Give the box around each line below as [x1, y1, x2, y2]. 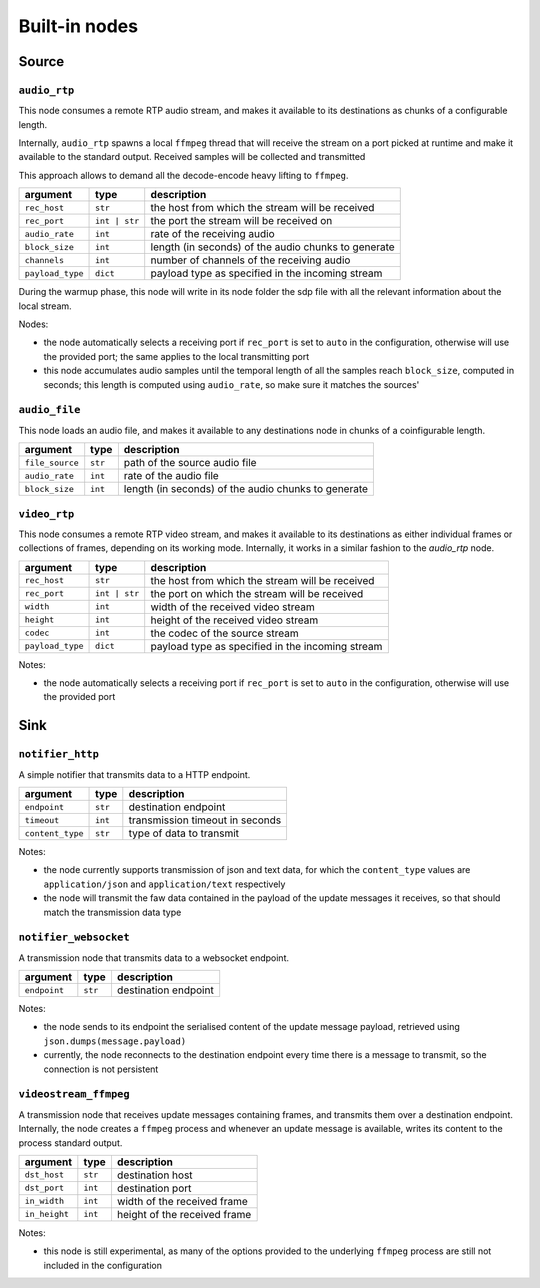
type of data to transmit [128, 826, 240, 840]
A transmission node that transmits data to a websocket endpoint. [18, 951, 290, 964]
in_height [24, 1209, 70, 1220]
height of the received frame [116, 1207, 252, 1221]
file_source [24, 457, 79, 468]
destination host [116, 1168, 194, 1182]
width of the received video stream [150, 600, 315, 614]
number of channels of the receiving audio [150, 253, 351, 267]
